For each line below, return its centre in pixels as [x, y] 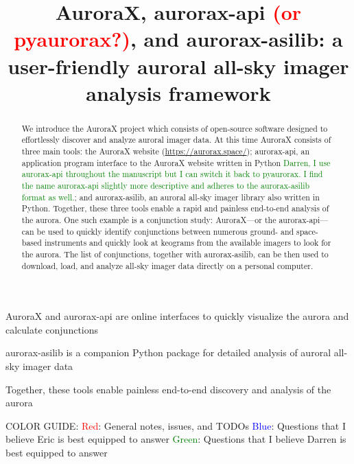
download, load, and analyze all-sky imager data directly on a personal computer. [167, 265]
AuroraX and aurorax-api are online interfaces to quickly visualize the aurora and [177, 316]
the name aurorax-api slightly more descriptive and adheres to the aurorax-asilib [166, 186]
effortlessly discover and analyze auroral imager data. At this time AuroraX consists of [176, 140]
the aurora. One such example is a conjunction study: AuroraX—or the [149, 219]
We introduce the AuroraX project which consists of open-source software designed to [175, 128]
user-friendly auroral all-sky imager [178, 66]
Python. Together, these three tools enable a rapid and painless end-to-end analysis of [175, 208]
